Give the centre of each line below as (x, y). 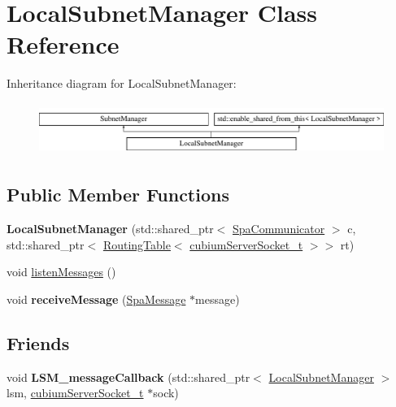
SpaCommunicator (279, 229)
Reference (63, 44)
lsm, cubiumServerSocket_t (75, 393)
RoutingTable (137, 244)
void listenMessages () (61, 272)
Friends (38, 342)
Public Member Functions (118, 195)
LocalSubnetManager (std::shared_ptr (110, 229)
